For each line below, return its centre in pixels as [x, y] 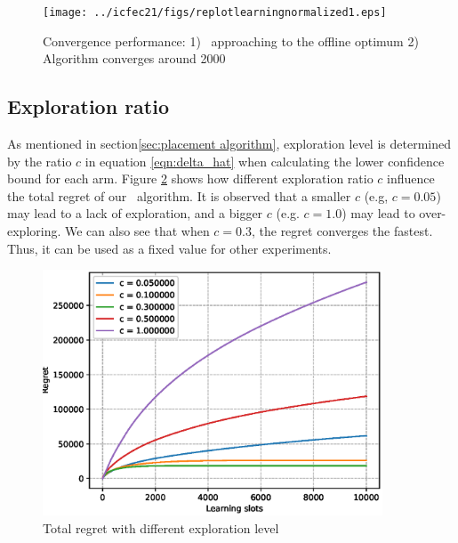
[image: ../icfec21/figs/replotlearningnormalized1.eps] [215, 12]
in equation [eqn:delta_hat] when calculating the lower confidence [265, 161]
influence [411, 178]
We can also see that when [137, 231]
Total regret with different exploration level [161, 527]
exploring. [34, 231]
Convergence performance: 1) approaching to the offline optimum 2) [231, 41]
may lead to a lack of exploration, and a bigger [135, 213]
